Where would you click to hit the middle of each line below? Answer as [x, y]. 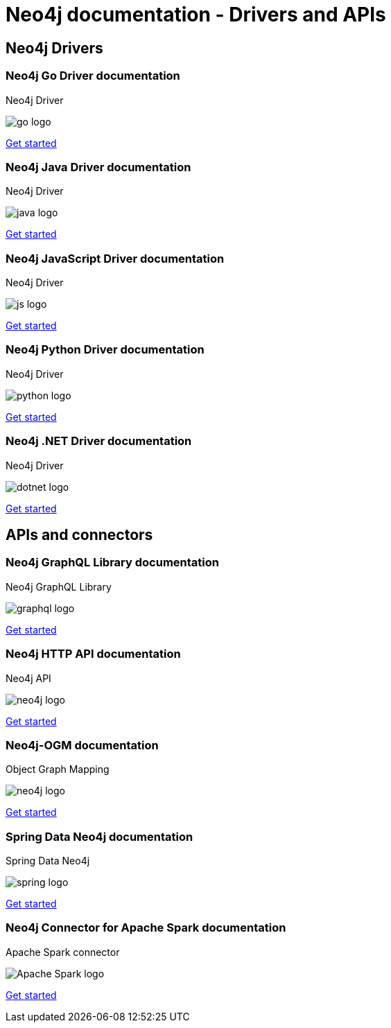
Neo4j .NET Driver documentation [99, 441]
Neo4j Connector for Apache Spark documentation [146, 928]
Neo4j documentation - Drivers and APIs [196, 15]
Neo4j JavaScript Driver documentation [115, 258]
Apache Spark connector [63, 952]
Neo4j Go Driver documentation [93, 76]
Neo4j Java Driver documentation [98, 167]
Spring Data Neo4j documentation [99, 836]
